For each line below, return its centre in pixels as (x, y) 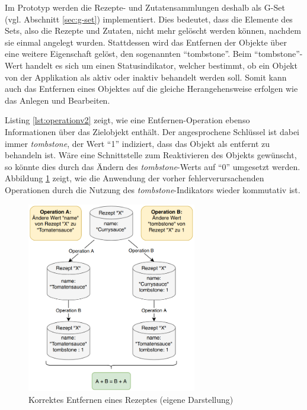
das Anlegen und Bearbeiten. (57, 100)
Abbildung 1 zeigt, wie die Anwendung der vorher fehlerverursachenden (135, 178)
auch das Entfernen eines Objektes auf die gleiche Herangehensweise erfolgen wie (151, 89)
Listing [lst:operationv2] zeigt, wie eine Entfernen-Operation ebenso (127, 120)
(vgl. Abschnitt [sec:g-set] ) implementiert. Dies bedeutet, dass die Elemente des (149, 19)
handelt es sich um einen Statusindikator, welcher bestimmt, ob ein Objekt (162, 65)
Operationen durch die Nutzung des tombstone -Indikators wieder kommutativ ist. (153, 189)
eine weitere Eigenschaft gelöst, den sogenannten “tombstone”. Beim (128, 54)
